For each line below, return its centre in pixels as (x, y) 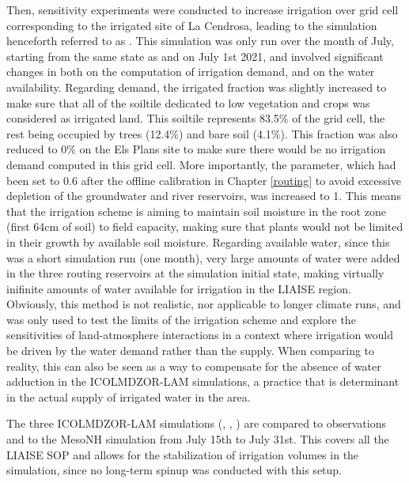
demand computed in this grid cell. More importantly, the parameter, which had (201, 164)
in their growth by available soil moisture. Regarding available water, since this (198, 241)
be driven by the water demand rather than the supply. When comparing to (191, 351)
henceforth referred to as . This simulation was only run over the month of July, (200, 41)
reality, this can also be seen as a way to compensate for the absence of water (194, 366)
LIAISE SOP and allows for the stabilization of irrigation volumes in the (183, 454)
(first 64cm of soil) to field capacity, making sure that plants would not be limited (205, 226)
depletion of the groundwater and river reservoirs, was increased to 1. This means (204, 196)
